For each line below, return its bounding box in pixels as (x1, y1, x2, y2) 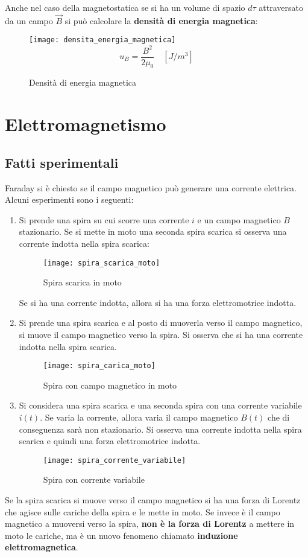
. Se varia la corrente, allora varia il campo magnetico (40, 411, 238, 424)
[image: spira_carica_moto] (43, 361, 156, 371)
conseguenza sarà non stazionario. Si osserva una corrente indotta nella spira (19, 422, 302, 435)
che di (268, 411, 290, 424)
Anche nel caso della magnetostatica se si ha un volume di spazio (5, 1, 245, 13)
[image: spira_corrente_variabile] (43, 456, 186, 465)
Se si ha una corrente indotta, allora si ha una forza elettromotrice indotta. (19, 296, 297, 308)
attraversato (259, 1, 303, 13)
